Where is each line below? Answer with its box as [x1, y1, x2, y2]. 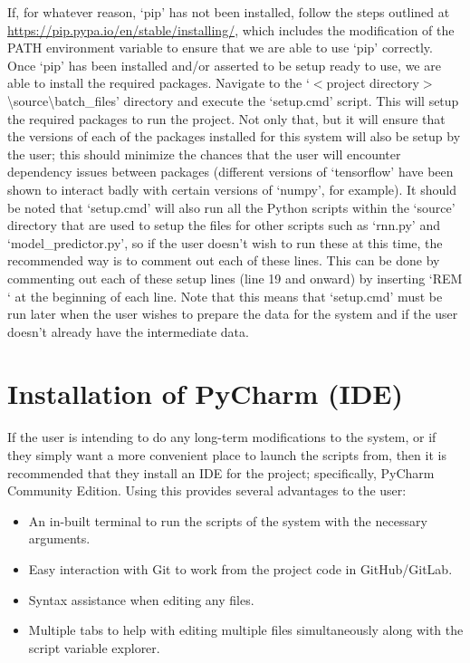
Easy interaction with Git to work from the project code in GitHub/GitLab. [28, 559, 453, 578]
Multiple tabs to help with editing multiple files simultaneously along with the [28, 620, 464, 639]
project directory [326, 73, 419, 92]
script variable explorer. [28, 638, 160, 657]
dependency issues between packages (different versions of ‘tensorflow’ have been [7, 162, 454, 181]
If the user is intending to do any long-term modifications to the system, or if [7, 428, 436, 447]
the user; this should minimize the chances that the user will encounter [7, 144, 401, 163]
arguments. [28, 529, 91, 548]
